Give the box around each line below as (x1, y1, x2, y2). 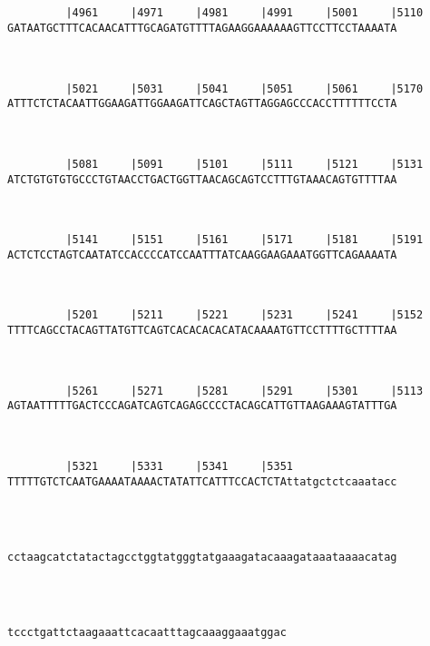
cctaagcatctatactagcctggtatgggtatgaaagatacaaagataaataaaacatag (7, 550, 397, 563)
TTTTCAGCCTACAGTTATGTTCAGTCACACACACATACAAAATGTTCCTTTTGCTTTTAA (7, 324, 397, 338)
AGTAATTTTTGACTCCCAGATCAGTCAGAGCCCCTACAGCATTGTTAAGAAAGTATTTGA (7, 399, 397, 413)
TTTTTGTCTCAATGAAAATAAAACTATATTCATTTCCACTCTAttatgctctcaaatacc (7, 475, 397, 488)
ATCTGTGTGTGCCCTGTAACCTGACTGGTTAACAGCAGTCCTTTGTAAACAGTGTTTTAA (7, 172, 397, 186)
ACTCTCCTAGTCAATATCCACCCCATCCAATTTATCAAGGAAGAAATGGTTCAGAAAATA (7, 248, 397, 261)
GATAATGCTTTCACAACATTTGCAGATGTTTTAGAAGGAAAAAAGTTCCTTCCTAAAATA (7, 21, 397, 34)
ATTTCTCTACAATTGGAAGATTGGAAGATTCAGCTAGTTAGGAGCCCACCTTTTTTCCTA (7, 97, 397, 111)
